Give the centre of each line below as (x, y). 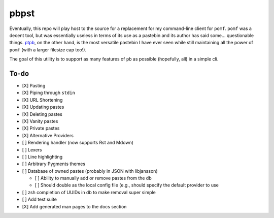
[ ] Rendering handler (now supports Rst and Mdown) (78, 143)
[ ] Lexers (32, 149)
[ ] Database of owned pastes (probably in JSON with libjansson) (90, 171)
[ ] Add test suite (40, 199)
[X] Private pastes (41, 128)
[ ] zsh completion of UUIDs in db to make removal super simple (89, 192)
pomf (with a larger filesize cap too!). (48, 50)
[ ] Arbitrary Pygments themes (54, 164)
